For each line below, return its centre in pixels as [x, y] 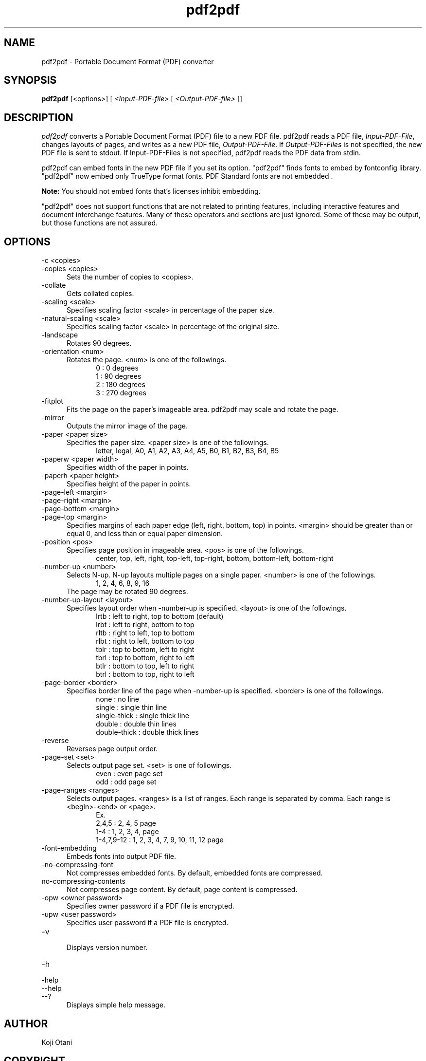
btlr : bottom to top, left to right [145, 666]
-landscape [60, 335]
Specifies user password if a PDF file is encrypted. [148, 923]
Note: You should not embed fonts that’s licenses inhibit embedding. [151, 191]
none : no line [118, 699]
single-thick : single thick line [142, 716]
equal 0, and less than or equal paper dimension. [145, 534]
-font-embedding [69, 848]
